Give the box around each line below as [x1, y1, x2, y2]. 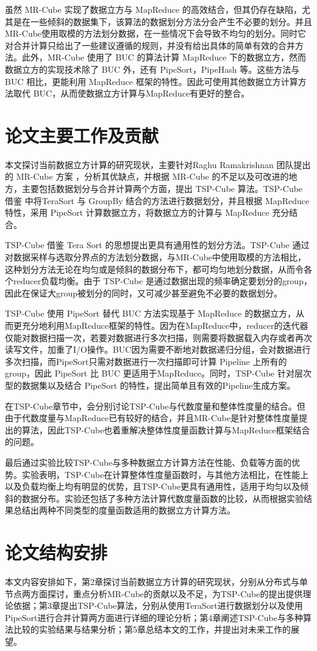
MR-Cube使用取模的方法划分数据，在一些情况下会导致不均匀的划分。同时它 [5, 27, 307, 40]
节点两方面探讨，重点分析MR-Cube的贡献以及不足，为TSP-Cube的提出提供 [5, 587, 303, 600]
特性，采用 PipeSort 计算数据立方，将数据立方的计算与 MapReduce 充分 [5, 206, 290, 219]
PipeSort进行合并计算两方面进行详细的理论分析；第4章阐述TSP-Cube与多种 [5, 611, 303, 623]
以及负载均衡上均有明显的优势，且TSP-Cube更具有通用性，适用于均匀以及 [5, 480, 301, 493]
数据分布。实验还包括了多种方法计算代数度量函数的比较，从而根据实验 [21, 491, 304, 504]
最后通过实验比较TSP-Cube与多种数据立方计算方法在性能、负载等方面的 [5, 455, 292, 468]
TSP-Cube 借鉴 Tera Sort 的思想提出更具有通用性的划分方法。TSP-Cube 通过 [5, 238, 310, 251]
